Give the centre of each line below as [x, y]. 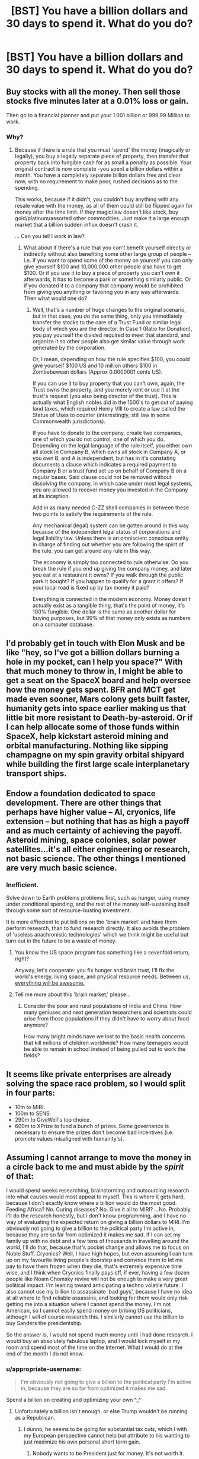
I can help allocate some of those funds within [93, 727]
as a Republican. [35, 1418]
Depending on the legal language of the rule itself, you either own [112, 446]
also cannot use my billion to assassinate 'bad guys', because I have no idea [99, 1292]
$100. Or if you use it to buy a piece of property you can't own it [102, 273]
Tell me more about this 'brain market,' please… [73, 994]
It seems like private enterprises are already [89, 1074]
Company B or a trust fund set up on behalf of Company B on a [109, 471]
